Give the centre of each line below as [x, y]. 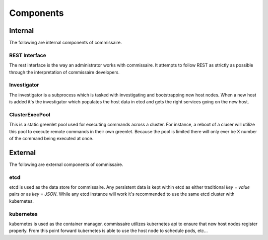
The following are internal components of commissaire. [66, 43]
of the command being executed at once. [51, 139]
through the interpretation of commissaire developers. [65, 72]
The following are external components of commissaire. [66, 164]
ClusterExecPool [30, 114]
